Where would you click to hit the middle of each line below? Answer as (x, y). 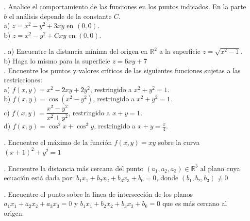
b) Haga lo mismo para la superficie (57, 60)
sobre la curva (179, 142)
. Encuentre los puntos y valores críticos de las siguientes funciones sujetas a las (122, 70)
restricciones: (23, 80)
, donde (167, 178)
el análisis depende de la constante (60, 16)
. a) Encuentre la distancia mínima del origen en (76, 51)
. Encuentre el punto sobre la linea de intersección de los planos (99, 194)
